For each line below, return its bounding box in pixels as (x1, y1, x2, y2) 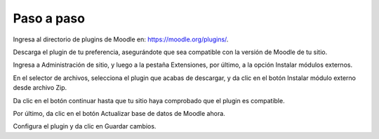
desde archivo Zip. (13, 84, 67, 92)
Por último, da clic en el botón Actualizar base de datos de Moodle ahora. (13, 109, 226, 117)
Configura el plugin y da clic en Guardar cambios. (13, 122, 157, 131)
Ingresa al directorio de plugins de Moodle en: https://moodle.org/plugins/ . (13, 35, 229, 44)
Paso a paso (13, 11, 86, 26)
